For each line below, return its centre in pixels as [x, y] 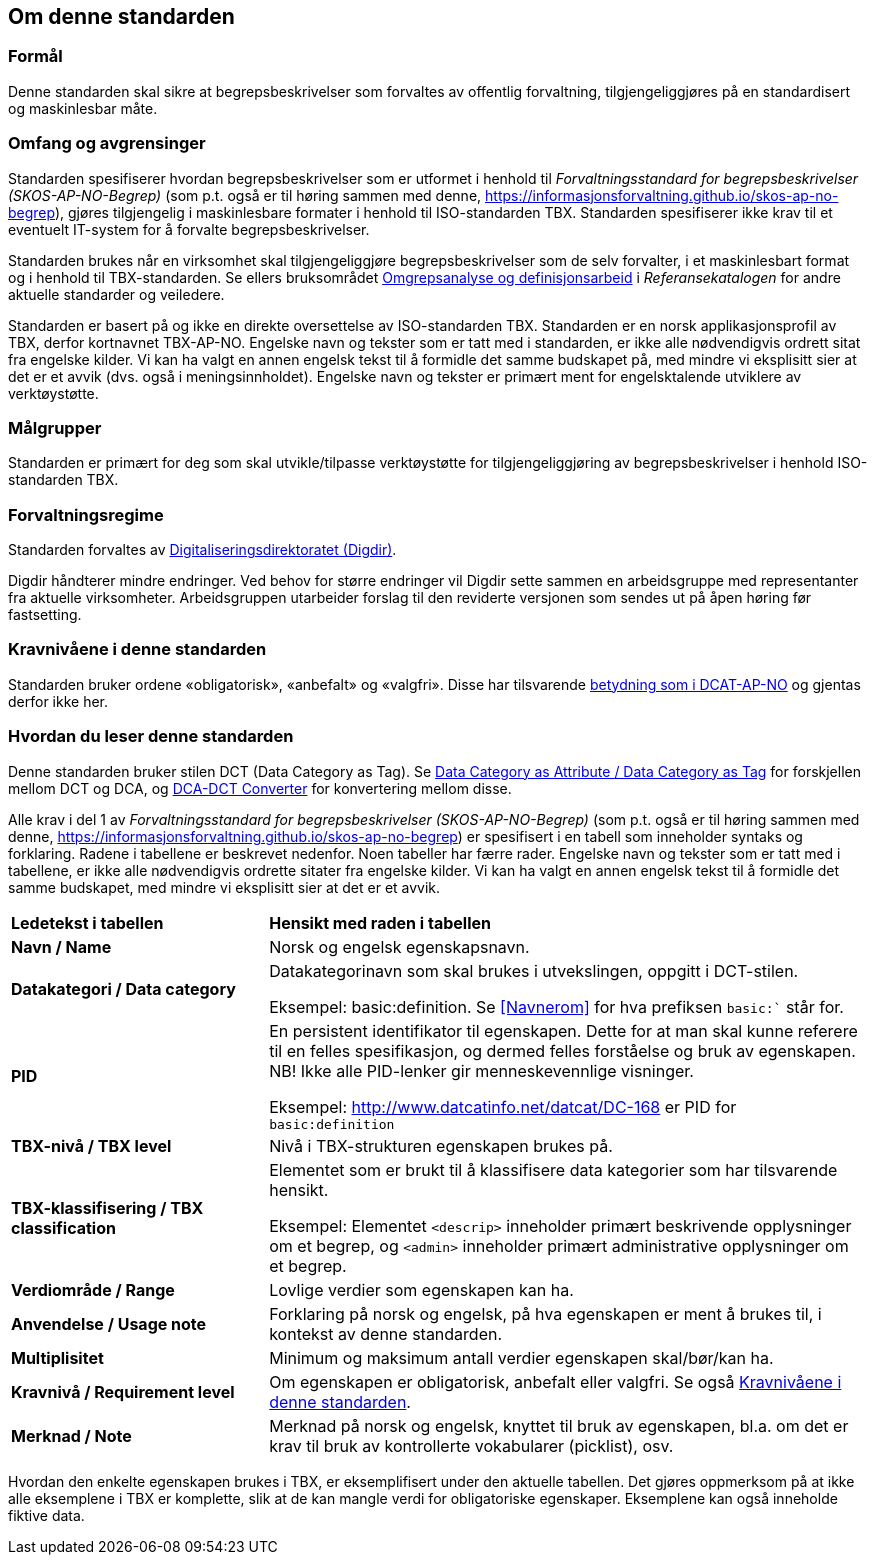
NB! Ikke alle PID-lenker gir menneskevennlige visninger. [481, 1070]
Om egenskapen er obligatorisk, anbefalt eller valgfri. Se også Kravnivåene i [555, 1381]
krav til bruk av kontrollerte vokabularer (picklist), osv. [471, 1445]
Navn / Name [61, 946]
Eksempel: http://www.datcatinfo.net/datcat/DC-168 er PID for [503, 1106]
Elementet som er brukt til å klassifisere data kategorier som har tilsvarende [553, 1169]
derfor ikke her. [58, 701]
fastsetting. [45, 615]
